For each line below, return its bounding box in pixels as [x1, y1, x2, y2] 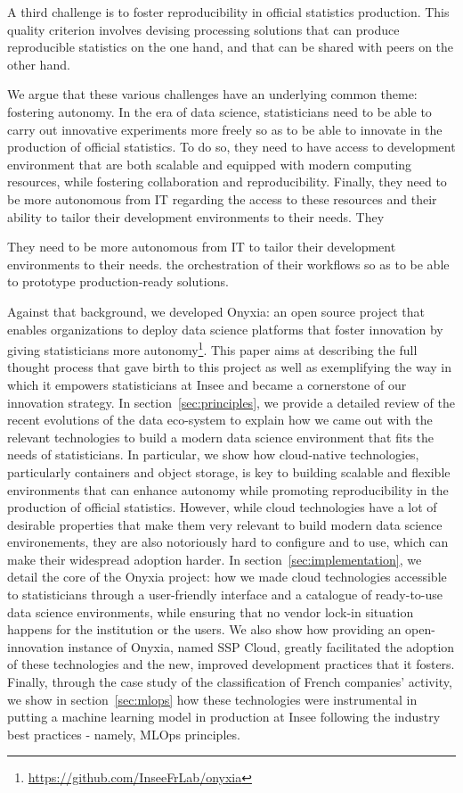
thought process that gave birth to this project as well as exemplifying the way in [7, 358, 452, 376]
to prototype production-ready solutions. [7, 272, 229, 291]
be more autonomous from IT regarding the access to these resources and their [7, 189, 437, 208]
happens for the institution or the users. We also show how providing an [7, 620, 402, 639]
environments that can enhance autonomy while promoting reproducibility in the [7, 480, 449, 499]
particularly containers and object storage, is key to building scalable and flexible [7, 462, 451, 481]
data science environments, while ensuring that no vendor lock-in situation [7, 602, 414, 621]
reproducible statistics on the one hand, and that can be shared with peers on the [7, 37, 454, 56]
